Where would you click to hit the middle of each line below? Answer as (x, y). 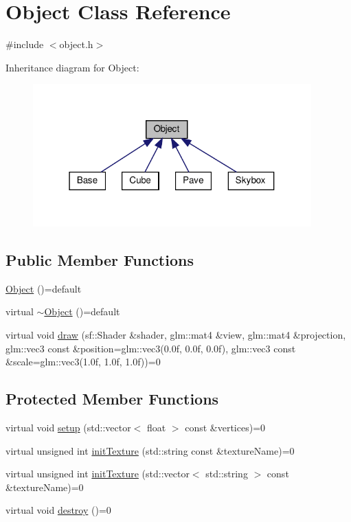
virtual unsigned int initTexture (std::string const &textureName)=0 (150, 450)
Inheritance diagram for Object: (72, 67)
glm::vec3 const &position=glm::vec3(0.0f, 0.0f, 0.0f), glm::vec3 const (151, 348)
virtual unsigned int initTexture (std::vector (98, 474)
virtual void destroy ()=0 (58, 510)
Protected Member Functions (112, 399)
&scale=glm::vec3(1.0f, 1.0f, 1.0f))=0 (83, 362)
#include (25, 44)
